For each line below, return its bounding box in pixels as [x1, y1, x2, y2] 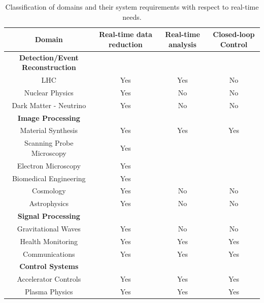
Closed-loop [213, 29, 255, 40]
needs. [122, 11, 142, 22]
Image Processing [17, 112, 80, 123]
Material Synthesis [20, 125, 78, 136]
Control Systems [19, 261, 79, 272]
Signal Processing [17, 211, 80, 221]
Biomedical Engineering [12, 173, 86, 183]
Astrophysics [29, 198, 69, 209]
